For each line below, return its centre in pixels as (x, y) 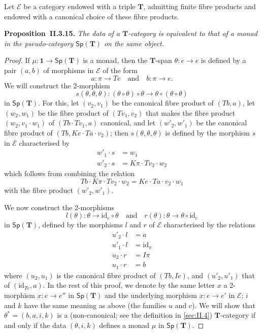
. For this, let (59, 103)
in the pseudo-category (39, 43)
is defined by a (223, 60)
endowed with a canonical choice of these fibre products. (92, 16)
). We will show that (224, 305)
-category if (238, 315)
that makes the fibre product (190, 112)
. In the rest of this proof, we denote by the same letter (129, 285)
